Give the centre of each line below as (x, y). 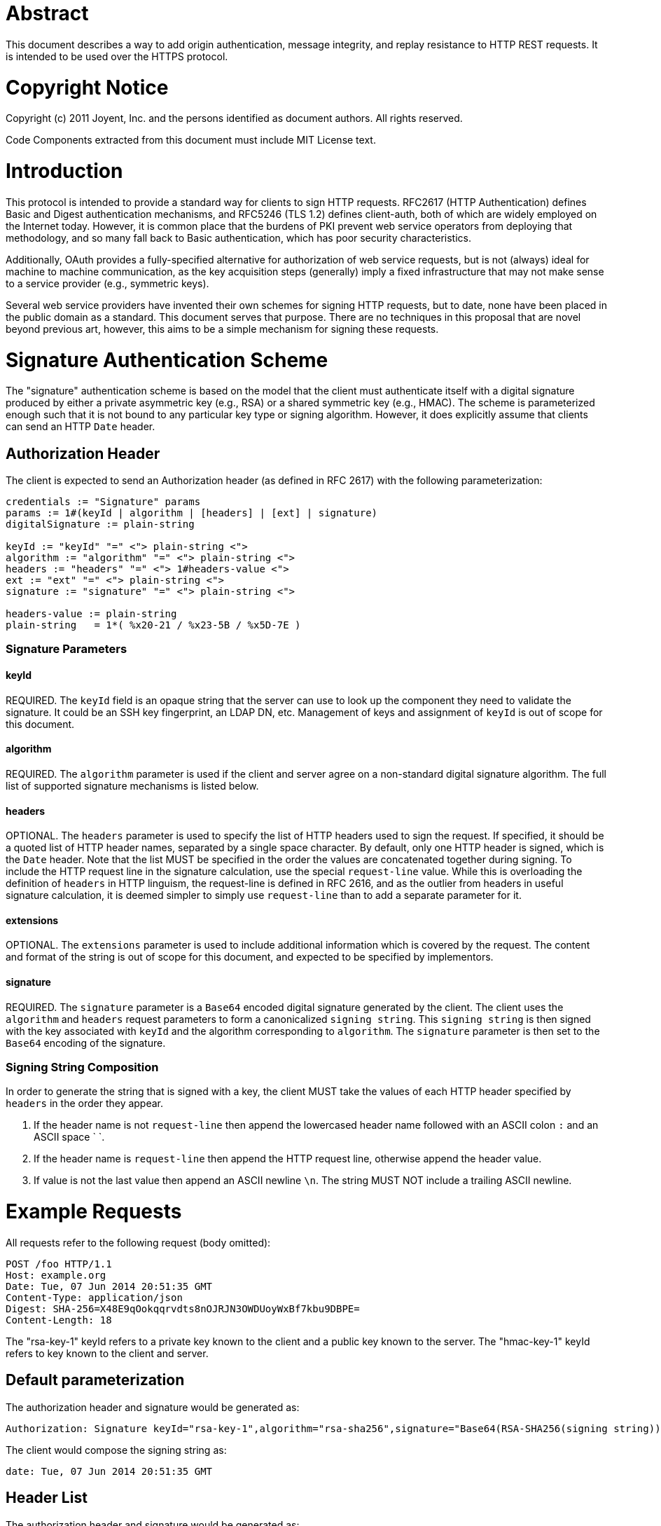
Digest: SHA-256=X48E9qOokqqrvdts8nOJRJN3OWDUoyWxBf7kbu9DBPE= (183, 1308)
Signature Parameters (67, 649)
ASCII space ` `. (69, 1137)
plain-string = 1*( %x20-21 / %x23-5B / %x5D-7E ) (153, 625)
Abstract (47, 13)
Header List (47, 1498)
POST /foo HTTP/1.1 (59, 1264)
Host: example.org (56, 1275)
